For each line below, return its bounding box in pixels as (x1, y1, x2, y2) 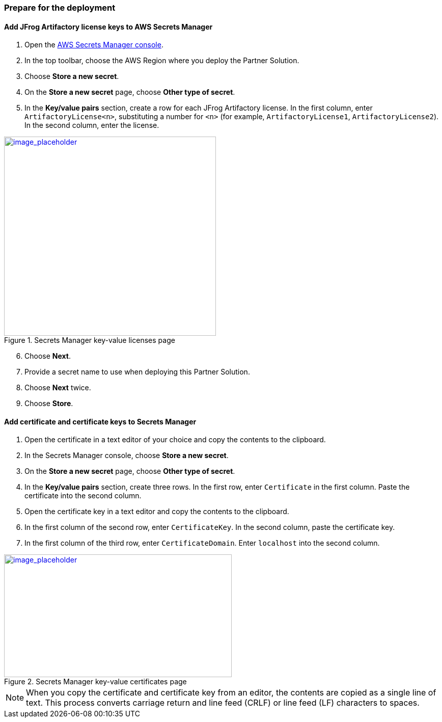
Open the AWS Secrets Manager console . (24, 40, 163, 49)
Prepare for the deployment (4, 3, 116, 13)
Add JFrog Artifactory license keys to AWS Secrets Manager (4, 22, 213, 31)
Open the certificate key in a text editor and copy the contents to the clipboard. (24, 507, 289, 516)
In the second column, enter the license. (24, 121, 159, 130)
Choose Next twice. (24, 383, 91, 392)
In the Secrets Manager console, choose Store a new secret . (24, 451, 229, 460)
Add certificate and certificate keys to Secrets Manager (4, 417, 197, 426)
